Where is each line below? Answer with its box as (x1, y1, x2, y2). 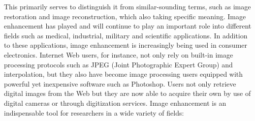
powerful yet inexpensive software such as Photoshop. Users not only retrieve (4, 78, 236, 89)
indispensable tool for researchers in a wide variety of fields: (4, 107, 184, 118)
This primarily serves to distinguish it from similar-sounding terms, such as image (4, 1, 251, 11)
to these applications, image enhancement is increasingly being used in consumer (4, 40, 248, 50)
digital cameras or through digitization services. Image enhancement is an (4, 97, 226, 108)
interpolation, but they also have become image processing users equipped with (4, 69, 243, 79)
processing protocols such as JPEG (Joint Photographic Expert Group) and (4, 59, 233, 69)
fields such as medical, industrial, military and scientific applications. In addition (4, 30, 248, 40)
